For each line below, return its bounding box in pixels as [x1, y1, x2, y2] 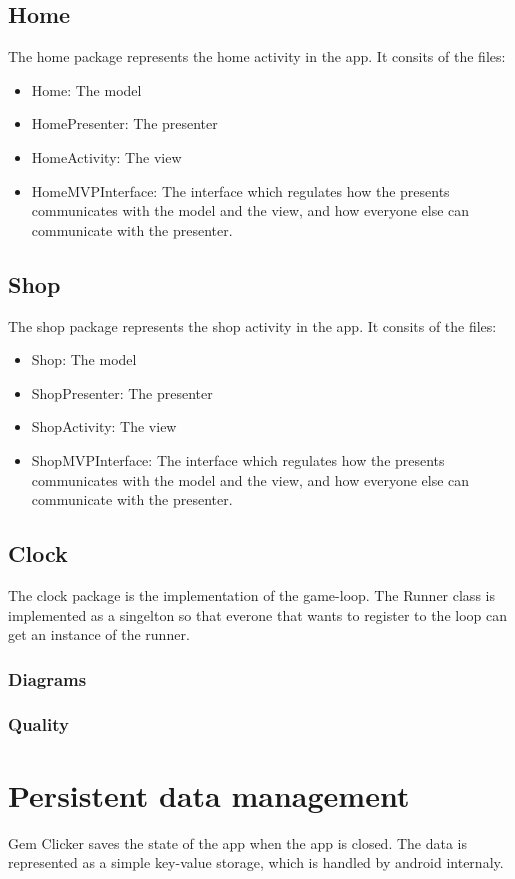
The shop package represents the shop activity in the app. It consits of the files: [8, 315, 497, 336]
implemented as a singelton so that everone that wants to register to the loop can [8, 604, 508, 625]
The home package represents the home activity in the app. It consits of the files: [8, 46, 506, 67]
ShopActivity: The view [31, 416, 177, 437]
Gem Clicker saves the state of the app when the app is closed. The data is [8, 832, 468, 853]
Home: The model [31, 79, 142, 100]
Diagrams [8, 666, 87, 691]
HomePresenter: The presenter [31, 113, 218, 134]
